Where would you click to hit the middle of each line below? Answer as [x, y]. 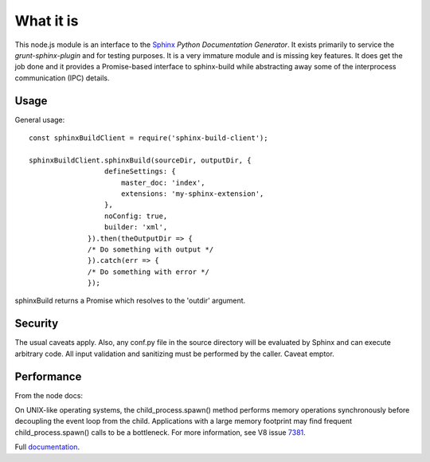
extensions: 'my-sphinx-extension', [192, 194]
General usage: [40, 119]
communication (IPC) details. [62, 78]
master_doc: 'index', [163, 182]
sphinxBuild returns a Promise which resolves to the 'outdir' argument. [130, 301]
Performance [48, 376]
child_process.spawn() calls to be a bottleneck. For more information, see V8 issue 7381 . [160, 432]
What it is [47, 21]
